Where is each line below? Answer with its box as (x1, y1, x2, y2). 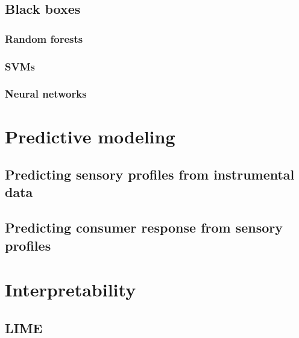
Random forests (5, 31, 83, 46)
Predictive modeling (5, 124, 175, 148)
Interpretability (5, 277, 136, 302)
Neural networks (5, 86, 87, 101)
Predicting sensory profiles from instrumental (5, 165, 295, 184)
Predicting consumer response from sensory (5, 218, 283, 237)
